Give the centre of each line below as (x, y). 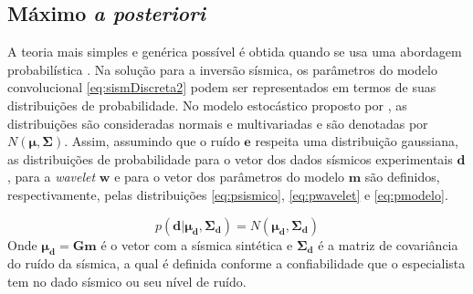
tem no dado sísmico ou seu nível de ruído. (127, 281)
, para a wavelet (52, 177)
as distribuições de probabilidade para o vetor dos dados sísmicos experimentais (230, 158)
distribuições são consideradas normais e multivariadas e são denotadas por (218, 123)
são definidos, (402, 177)
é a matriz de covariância (388, 244)
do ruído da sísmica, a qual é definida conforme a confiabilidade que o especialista (236, 263)
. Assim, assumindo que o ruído (152, 141)
